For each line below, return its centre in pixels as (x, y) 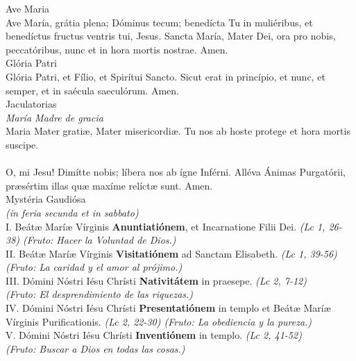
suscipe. (22, 144)
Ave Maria (28, 8)
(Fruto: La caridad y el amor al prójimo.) (94, 267)
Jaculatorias (31, 104)
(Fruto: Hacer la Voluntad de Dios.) (100, 240)
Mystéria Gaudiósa (46, 199)
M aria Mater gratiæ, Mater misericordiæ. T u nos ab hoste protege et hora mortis (178, 131)
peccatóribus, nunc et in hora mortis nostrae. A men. (117, 49)
